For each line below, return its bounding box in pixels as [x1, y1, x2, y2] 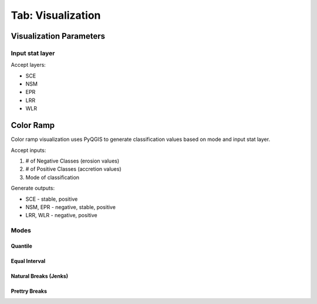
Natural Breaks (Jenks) [11, 272, 69, 279]
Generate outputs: [11, 185, 55, 192]
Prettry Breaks [11, 288, 47, 295]
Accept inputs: [11, 147, 46, 154]
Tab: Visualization [11, 9, 101, 22]
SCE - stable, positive [25, 195, 78, 202]
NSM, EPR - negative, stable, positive [25, 203, 116, 211]
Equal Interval [11, 257, 46, 264]
